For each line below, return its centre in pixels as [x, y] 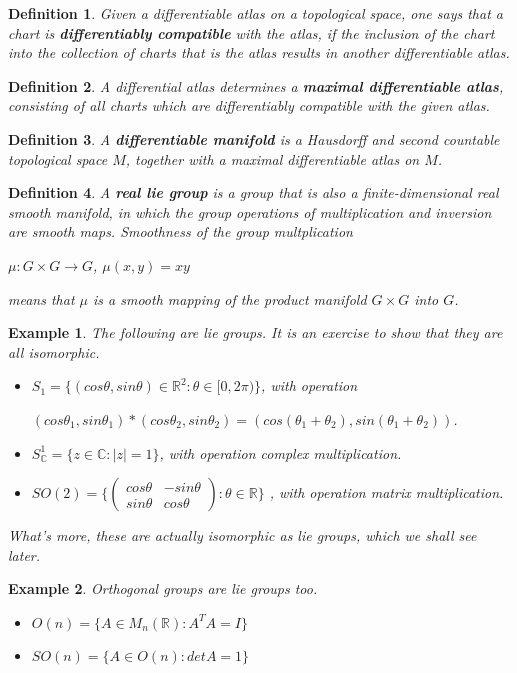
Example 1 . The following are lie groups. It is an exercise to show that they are [255, 332]
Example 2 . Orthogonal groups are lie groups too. [163, 588]
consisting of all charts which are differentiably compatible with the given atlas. [249, 105]
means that [41, 298]
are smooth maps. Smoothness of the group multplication [180, 231]
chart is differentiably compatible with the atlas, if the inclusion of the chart [251, 32]
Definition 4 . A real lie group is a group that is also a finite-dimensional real [253, 192]
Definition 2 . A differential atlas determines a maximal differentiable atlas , [256, 85]
